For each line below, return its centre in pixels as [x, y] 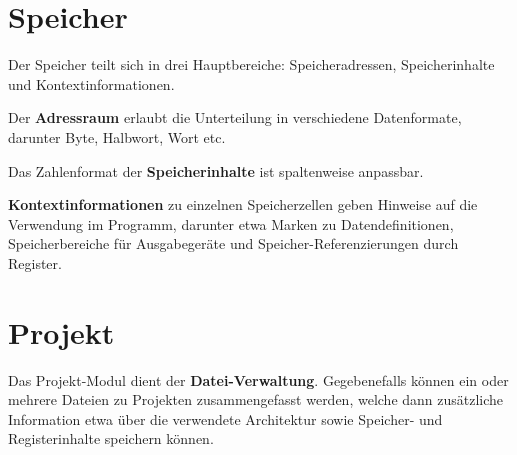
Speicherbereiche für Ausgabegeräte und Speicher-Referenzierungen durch [233, 243]
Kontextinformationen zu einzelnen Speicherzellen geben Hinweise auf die [243, 204]
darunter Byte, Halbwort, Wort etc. [117, 136]
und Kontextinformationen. [91, 83]
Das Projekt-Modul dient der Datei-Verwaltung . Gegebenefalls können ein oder [258, 379]
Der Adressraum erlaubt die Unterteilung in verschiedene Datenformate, [235, 117]
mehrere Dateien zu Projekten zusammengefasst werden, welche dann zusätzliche [256, 399]
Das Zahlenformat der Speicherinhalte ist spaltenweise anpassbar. [216, 170]
